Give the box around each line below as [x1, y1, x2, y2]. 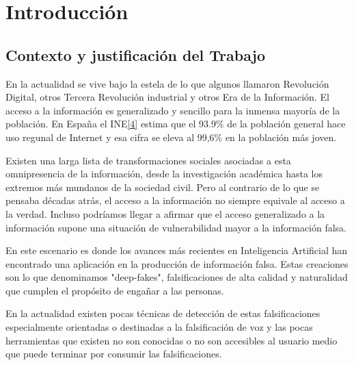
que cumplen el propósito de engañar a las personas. [5, 283, 224, 297]
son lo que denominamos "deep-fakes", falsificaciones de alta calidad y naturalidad [5, 270, 348, 284]
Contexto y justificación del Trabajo [5, 44, 266, 65]
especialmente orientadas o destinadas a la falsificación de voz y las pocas [5, 320, 313, 334]
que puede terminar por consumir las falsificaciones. [5, 347, 222, 361]
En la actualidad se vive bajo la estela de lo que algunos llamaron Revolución [5, 76, 329, 90]
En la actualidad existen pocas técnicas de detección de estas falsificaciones [5, 306, 321, 320]
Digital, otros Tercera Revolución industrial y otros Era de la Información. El [5, 90, 329, 104]
